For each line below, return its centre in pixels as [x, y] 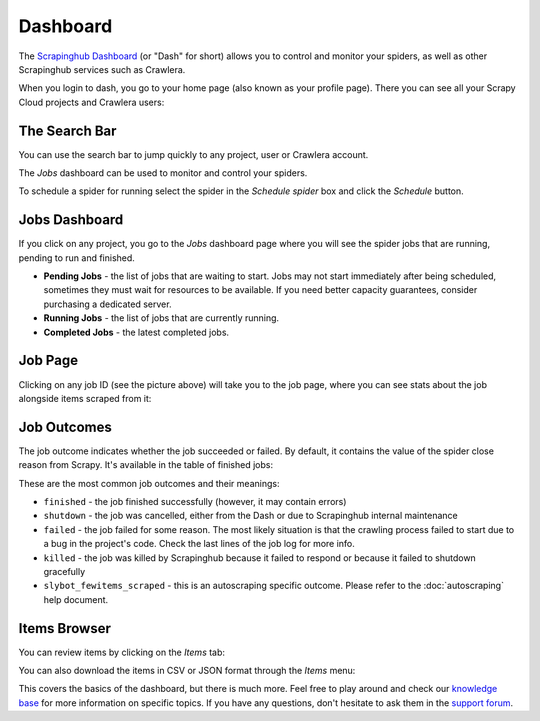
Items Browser [65, 628]
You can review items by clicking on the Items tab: [121, 652]
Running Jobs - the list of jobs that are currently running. [161, 318]
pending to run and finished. [76, 257]
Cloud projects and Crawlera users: [91, 102]
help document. [76, 599]
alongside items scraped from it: [85, 398]
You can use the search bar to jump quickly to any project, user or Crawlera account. [193, 154]
